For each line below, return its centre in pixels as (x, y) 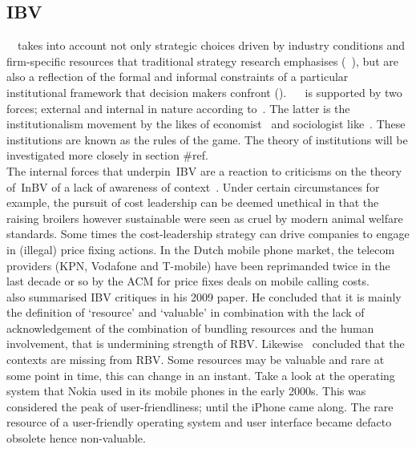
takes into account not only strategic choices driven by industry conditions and (211, 45)
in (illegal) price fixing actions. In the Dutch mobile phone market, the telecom (201, 249)
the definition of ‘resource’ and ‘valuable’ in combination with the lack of (186, 312)
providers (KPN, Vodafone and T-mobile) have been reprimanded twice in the (198, 265)
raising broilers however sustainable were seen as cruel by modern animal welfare (205, 218)
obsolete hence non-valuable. (76, 438)
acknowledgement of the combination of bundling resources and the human (190, 328)
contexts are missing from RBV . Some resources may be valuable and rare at (196, 360)
